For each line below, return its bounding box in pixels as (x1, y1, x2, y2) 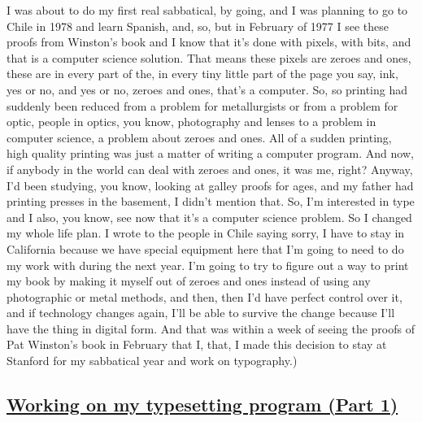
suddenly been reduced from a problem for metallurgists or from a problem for (7, 97, 398, 114)
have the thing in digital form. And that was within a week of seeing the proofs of (7, 320, 415, 337)
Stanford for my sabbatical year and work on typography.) (7, 352, 298, 369)
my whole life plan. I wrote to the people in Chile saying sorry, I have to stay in (7, 224, 405, 241)
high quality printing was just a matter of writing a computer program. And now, (7, 145, 414, 162)
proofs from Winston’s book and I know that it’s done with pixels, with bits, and (7, 33, 411, 50)
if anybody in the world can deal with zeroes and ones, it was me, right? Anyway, (7, 160, 413, 177)
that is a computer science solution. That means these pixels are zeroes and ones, (7, 49, 411, 66)
